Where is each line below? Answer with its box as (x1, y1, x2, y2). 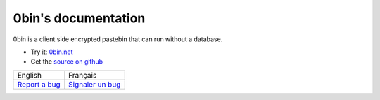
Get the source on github (30, 57, 103, 66)
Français (68, 70, 97, 80)
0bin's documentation (13, 10, 146, 26)
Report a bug (17, 79, 61, 89)
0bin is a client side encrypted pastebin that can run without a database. (13, 35, 223, 43)
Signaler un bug (68, 79, 121, 89)
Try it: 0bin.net (30, 48, 73, 56)
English (17, 70, 42, 80)
